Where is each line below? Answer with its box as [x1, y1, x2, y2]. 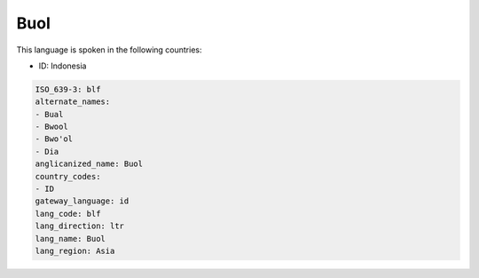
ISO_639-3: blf [35, 84, 101, 94]
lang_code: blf [35, 209, 101, 218]
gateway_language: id [35, 196, 130, 206]
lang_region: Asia [35, 246, 115, 256]
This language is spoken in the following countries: [16, 44, 202, 55]
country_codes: [35, 171, 101, 181]
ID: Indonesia [38, 60, 87, 71]
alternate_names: [35, 97, 111, 107]
